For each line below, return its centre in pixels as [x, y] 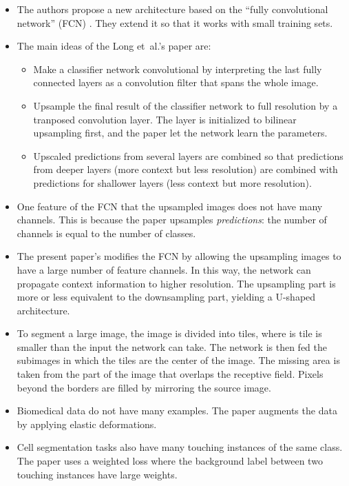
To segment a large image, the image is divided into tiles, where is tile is [169, 333]
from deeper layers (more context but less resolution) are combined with [186, 169]
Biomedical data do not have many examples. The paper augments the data [177, 411]
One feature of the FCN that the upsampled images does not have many [170, 206]
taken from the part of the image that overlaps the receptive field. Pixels [170, 374]
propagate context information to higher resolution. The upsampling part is [176, 283]
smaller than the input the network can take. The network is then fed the [172, 346]
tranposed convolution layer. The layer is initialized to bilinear [165, 119]
